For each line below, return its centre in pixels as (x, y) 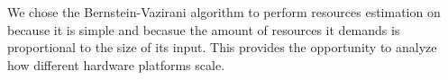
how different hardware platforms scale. (116, 64)
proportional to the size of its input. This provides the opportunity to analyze (222, 47)
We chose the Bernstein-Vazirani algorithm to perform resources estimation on (224, 12)
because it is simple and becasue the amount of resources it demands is (204, 29)
